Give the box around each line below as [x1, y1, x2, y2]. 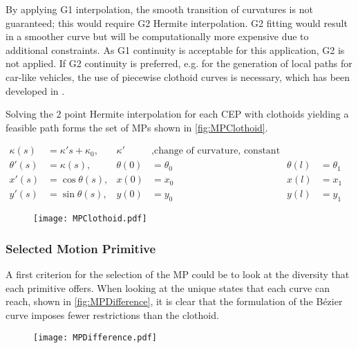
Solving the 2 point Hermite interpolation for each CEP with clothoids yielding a [6, 107, 349, 121]
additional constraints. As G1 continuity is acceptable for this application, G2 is [6, 42, 345, 57]
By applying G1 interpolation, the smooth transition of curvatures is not [6, 2, 313, 16]
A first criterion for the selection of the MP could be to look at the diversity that [6, 267, 350, 282]
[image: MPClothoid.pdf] [33, 214, 147, 224]
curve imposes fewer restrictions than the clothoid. [6, 307, 219, 322]
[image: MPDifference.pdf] [33, 332, 157, 342]
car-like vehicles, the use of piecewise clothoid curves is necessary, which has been [6, 69, 350, 84]
